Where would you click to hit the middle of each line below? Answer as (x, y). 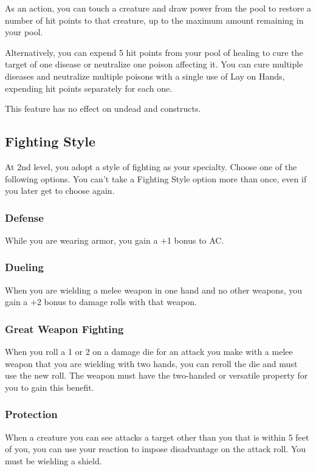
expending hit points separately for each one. (89, 88)
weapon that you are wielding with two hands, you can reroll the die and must (151, 363)
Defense (24, 217)
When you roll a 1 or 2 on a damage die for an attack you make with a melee (149, 352)
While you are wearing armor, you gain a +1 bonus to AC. (115, 240)
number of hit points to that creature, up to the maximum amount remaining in (154, 20)
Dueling (24, 267)
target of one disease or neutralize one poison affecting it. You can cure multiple (154, 64)
